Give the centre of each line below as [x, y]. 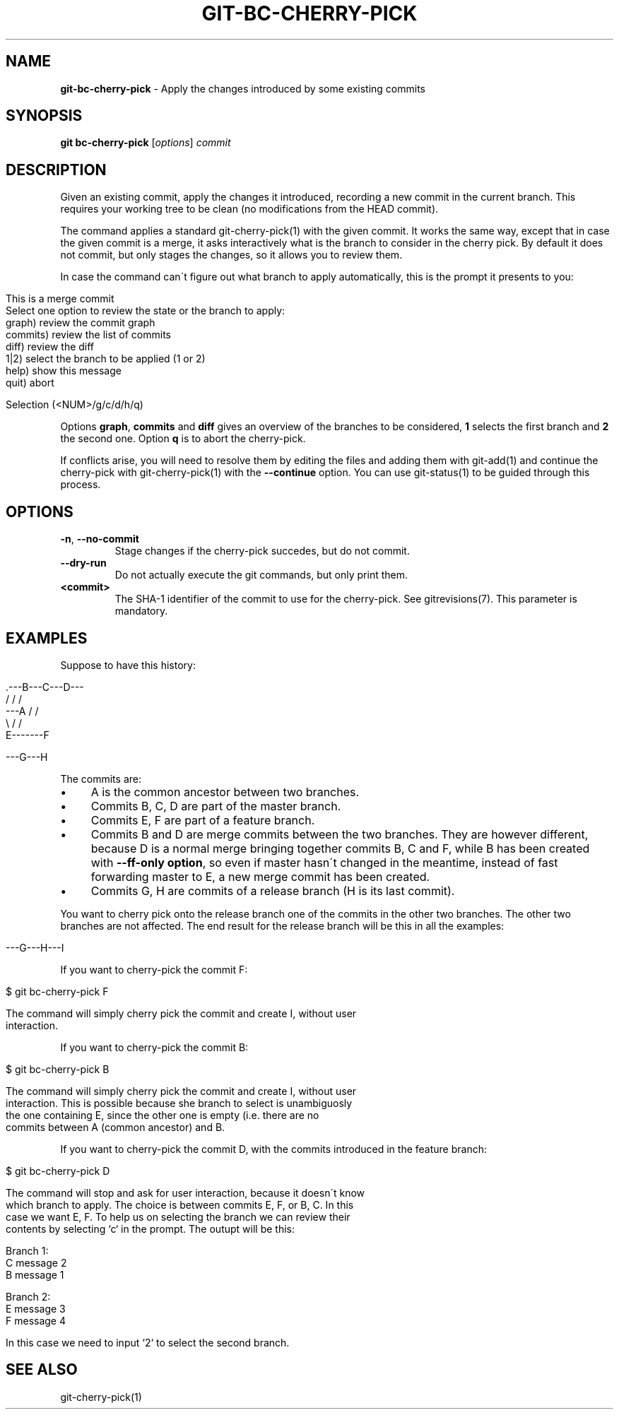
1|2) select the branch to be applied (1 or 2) [106, 359]
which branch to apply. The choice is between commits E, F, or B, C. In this [180, 1204]
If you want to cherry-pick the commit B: [154, 1047]
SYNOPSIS [44, 116]
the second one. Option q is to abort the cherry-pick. [183, 439]
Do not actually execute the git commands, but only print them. [261, 575]
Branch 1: [27, 1250]
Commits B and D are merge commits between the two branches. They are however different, [340, 834]
